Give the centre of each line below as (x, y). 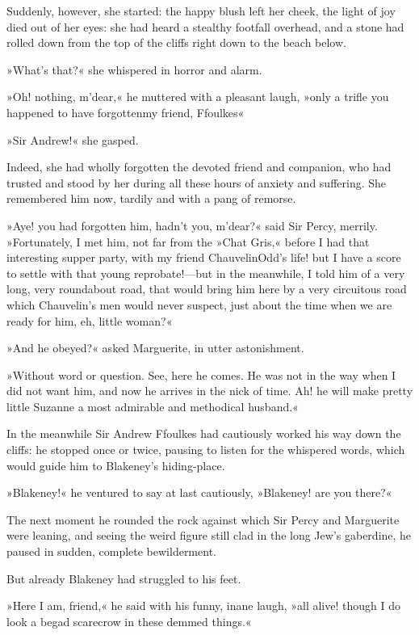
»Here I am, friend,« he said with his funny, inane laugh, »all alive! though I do (203, 606)
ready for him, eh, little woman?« (90, 320)
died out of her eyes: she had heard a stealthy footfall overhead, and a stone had (205, 26)
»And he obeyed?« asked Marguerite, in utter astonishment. (155, 348)
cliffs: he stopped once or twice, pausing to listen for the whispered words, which (206, 450)
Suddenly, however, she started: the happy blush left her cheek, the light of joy (201, 11)
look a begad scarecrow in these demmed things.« (129, 621)
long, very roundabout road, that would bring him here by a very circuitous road (207, 289)
